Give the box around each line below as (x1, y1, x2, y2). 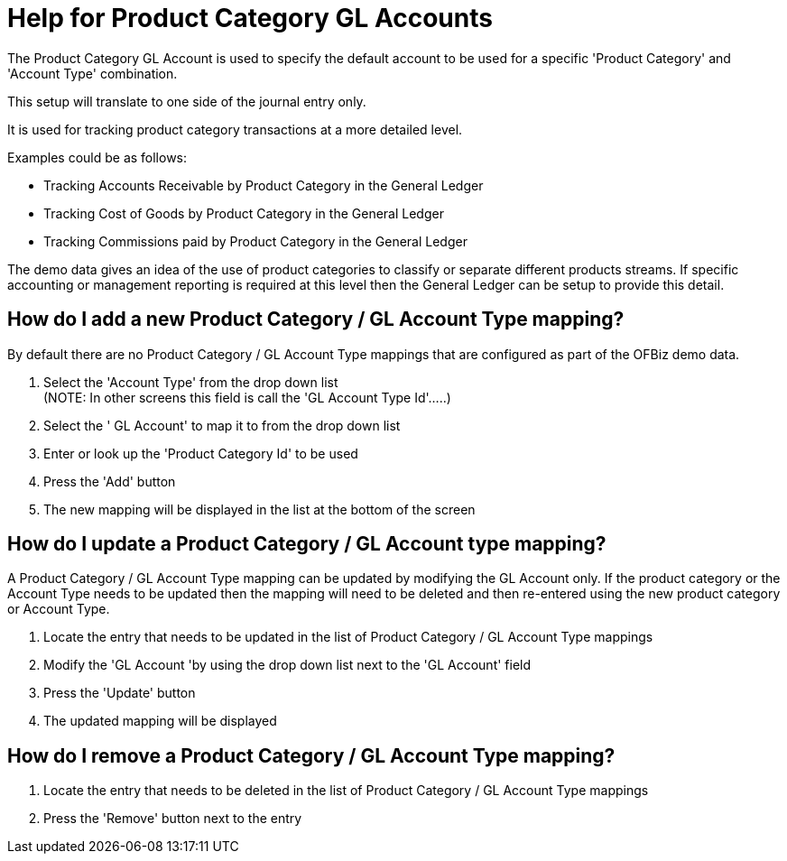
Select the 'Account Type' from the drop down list (43, 374, 338, 390)
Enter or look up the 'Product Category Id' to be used (43, 445, 358, 461)
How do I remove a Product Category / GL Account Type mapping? (7, 744, 616, 767)
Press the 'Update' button (43, 685, 196, 701)
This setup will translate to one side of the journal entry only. (7, 93, 366, 109)
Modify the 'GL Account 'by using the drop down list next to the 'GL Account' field (43, 657, 532, 673)
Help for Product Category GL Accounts (7, 3, 493, 33)
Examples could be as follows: (7, 149, 188, 165)
